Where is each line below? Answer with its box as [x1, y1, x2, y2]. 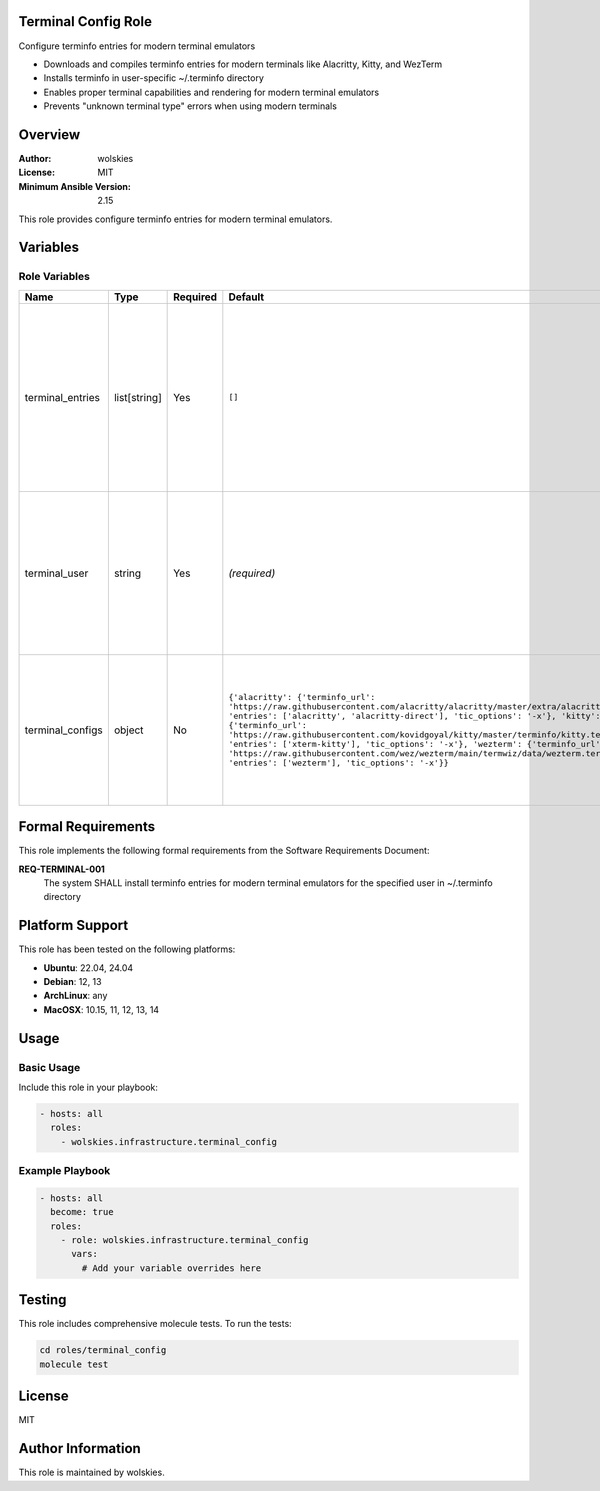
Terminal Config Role [18, 13, 152, 30]
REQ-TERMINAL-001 [18, 863, 105, 875]
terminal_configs [24, 723, 104, 737]
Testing [18, 1291, 67, 1309]
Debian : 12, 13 [43, 976, 102, 988]
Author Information [18, 1440, 142, 1457]
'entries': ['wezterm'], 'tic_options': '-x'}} [228, 757, 449, 768]
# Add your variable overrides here [81, 1262, 262, 1274]
